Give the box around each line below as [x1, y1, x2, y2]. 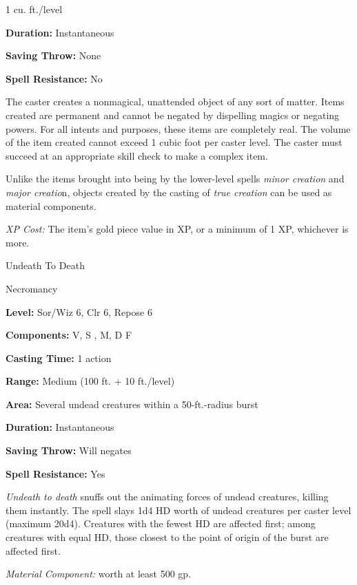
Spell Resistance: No [6, 71, 103, 85]
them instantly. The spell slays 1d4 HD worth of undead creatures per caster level [6, 502, 351, 517]
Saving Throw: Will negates [6, 443, 132, 458]
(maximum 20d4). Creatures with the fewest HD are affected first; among [6, 516, 316, 531]
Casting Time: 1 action [6, 350, 112, 365]
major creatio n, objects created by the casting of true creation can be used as [6, 184, 332, 199]
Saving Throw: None [6, 48, 101, 63]
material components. [6, 198, 96, 213]
